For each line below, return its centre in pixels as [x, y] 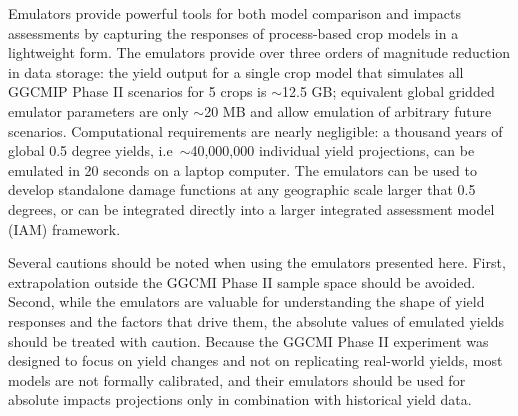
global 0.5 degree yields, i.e [90, 150]
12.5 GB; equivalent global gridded [388, 91]
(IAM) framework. [64, 228]
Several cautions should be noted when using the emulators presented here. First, [257, 262]
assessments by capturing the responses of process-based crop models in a [233, 32]
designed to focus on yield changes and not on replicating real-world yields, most [255, 360]
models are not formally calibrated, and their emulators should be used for [237, 379]
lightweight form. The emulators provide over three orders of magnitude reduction [259, 52]
